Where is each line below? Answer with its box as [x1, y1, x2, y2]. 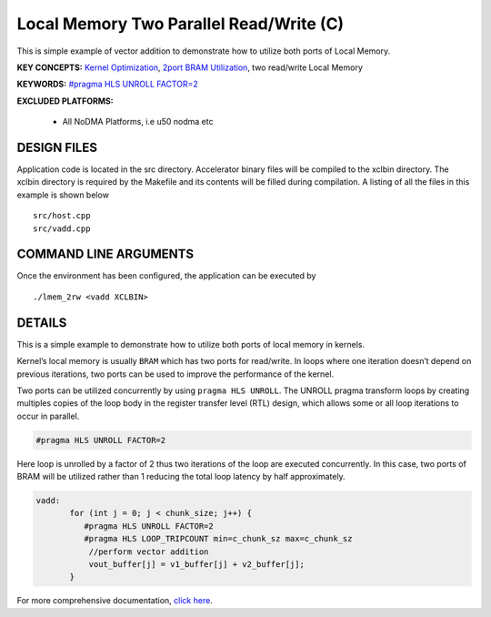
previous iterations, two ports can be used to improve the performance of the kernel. [16, 369, 335, 379]
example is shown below [16, 189, 109, 200]
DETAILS [16, 315, 67, 330]
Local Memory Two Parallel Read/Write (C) [16, 14, 345, 34]
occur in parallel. [16, 410, 80, 421]
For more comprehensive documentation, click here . [16, 595, 213, 606]
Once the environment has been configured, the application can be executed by [16, 270, 316, 281]
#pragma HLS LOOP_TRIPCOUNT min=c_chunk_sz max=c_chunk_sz [83, 533, 353, 544]
